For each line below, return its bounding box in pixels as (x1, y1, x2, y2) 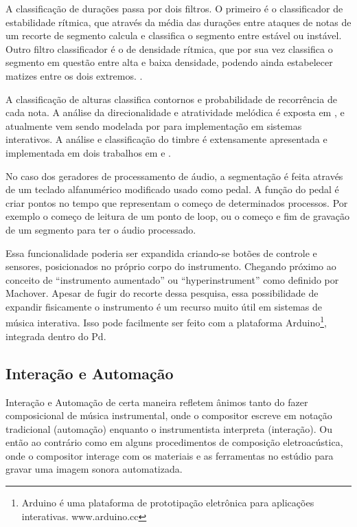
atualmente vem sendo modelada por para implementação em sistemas (5, 118, 302, 133)
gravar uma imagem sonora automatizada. (5, 462, 183, 476)
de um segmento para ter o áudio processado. (5, 222, 196, 236)
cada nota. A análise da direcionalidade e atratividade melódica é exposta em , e (5, 105, 345, 120)
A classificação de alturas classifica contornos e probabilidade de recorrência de (5, 91, 337, 106)
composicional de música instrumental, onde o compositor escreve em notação (5, 408, 332, 423)
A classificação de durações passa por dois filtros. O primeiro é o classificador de (5, 1, 343, 15)
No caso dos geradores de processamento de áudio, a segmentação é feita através (5, 168, 343, 183)
